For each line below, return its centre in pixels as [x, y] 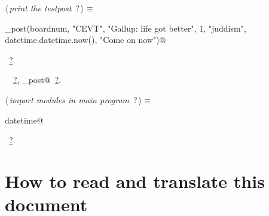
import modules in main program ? [73, 99]
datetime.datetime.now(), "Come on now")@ [85, 40]
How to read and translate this [135, 180]
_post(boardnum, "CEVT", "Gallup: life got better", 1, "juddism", [126, 28]
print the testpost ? [44, 8]
